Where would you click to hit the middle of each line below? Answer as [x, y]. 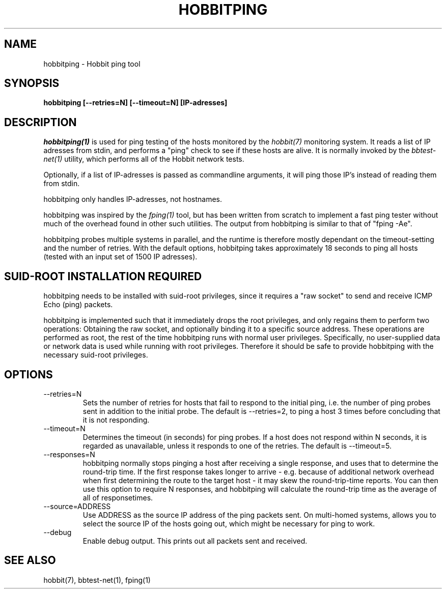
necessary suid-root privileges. [96, 355]
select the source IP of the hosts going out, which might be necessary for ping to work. [229, 523]
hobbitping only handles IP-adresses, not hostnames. [133, 199]
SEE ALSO [30, 560]
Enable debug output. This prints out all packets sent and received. [195, 541]
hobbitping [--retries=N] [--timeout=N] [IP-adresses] [135, 103]
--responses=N [69, 454]
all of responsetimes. [118, 497]
